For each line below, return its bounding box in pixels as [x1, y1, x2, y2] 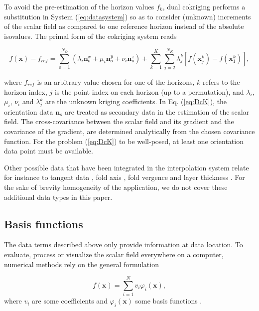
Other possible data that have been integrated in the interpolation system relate [4, 162, 249, 172]
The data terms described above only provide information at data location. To [4, 239, 243, 250]
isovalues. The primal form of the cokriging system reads [4, 30, 177, 41]
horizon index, [4, 86, 47, 97]
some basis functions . [135, 296, 202, 306]
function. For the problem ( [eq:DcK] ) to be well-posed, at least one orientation [4, 136, 244, 146]
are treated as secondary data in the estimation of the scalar [65, 106, 250, 117]
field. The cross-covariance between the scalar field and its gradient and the [4, 116, 234, 127]
